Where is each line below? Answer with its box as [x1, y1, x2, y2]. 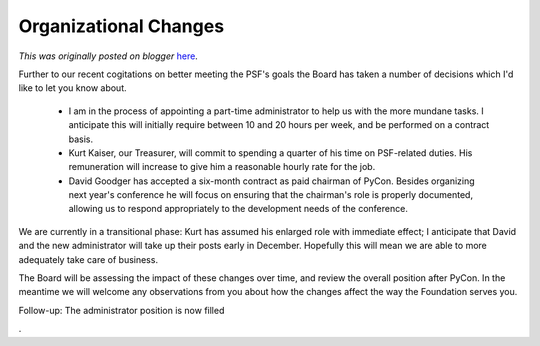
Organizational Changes [18, 15, 225, 37]
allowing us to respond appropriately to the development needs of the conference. [68, 203, 409, 215]
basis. [68, 133, 94, 145]
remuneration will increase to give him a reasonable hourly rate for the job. [68, 161, 376, 173]
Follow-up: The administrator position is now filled [18, 304, 225, 316]
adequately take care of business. [18, 253, 159, 265]
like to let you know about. [18, 82, 127, 94]
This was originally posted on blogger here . [18, 50, 199, 62]
